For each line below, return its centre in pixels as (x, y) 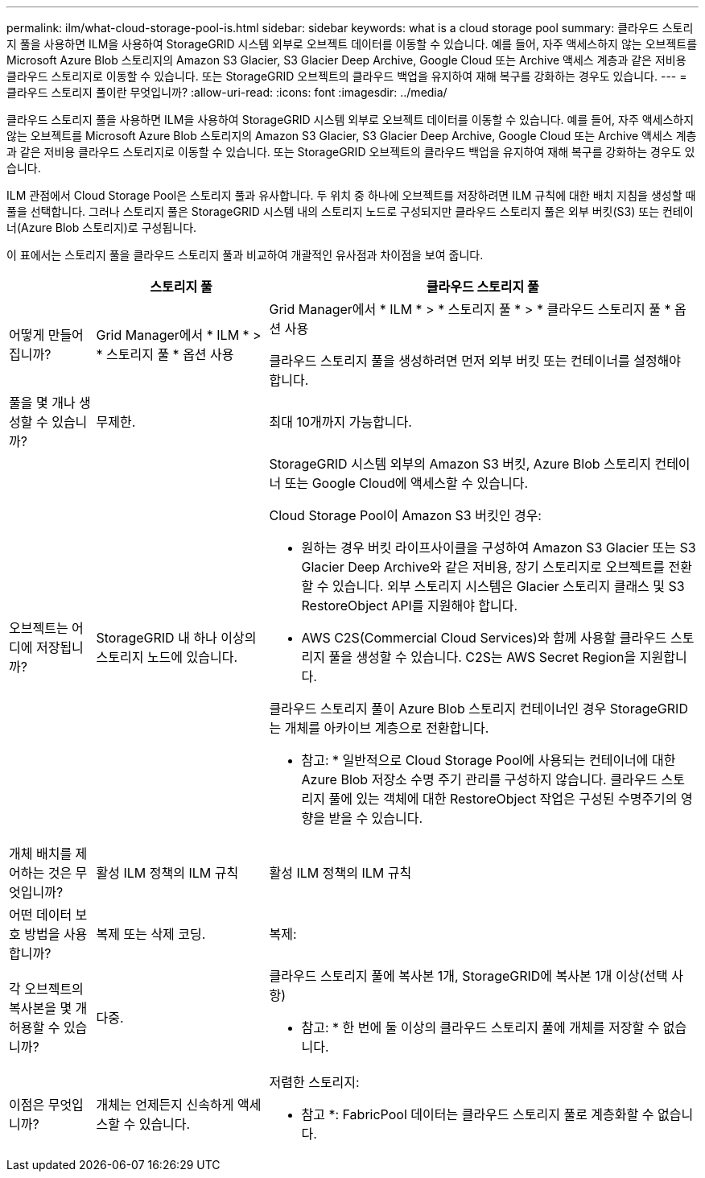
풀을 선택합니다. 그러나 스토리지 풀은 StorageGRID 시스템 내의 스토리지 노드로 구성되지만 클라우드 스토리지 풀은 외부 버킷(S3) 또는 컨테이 (350, 211)
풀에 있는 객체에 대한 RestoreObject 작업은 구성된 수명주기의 (503, 799)
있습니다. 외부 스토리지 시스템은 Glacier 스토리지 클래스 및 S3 (508, 586)
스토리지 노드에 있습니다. (167, 657)
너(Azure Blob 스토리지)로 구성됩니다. (102, 227)
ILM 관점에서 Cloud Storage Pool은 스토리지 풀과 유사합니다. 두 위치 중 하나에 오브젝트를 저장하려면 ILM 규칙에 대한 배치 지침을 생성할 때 (351, 195)
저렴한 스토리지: (314, 1082)
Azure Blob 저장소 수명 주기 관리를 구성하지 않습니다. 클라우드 (480, 779)
